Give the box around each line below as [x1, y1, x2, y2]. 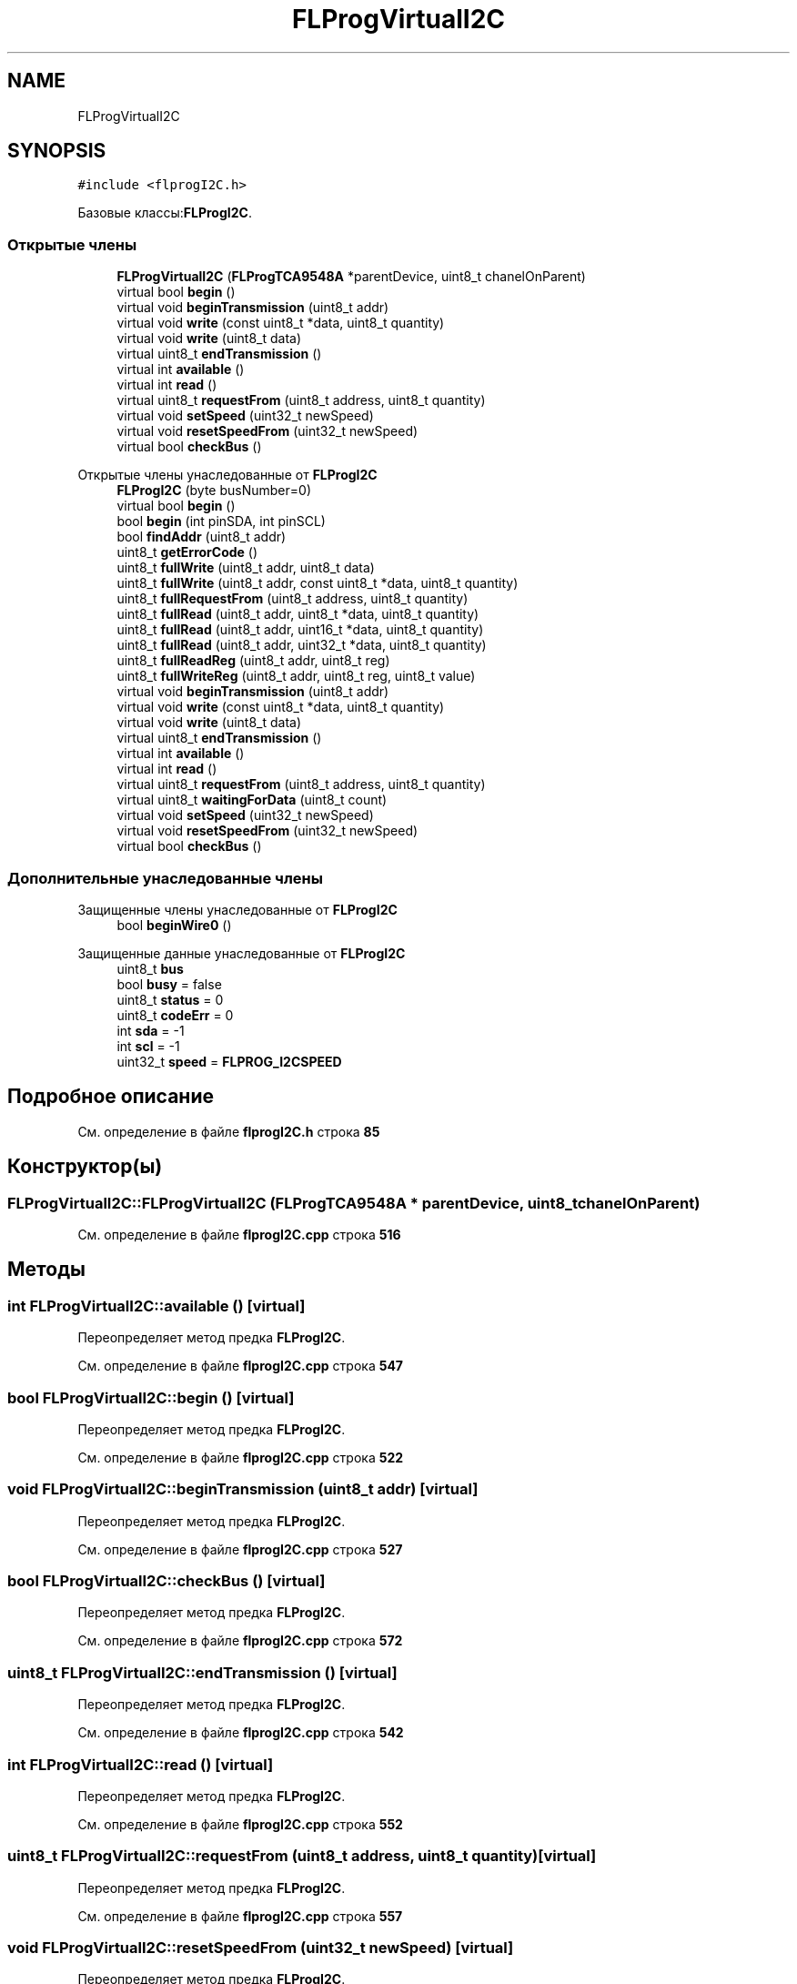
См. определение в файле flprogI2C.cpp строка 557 [77, 1908, 403, 1924]
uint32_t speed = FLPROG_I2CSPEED [116, 1053, 342, 1069]
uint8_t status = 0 [116, 991, 224, 1007]
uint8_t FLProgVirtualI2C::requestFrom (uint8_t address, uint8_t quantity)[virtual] [7, 1847, 597, 1866]
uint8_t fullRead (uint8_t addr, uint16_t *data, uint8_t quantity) [116, 622, 484, 638]
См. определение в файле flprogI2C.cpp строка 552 [77, 1816, 403, 1832]
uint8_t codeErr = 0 [116, 1007, 234, 1023]
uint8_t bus [116, 960, 184, 977]
